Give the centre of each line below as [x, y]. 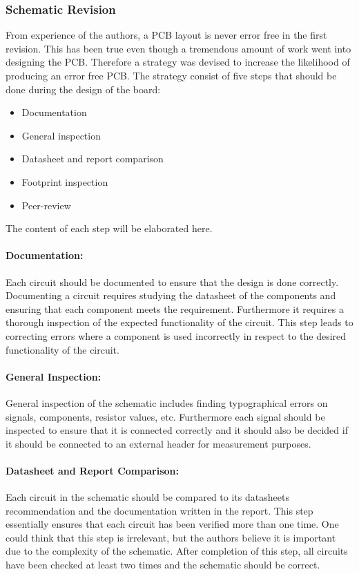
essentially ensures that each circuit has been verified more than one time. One [172, 524]
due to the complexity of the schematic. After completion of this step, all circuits [177, 551]
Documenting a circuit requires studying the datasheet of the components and [171, 295]
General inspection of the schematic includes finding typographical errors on [167, 402]
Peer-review [46, 205]
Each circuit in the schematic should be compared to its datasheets [147, 497]
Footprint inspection [65, 181]
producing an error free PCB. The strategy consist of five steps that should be [171, 75]
